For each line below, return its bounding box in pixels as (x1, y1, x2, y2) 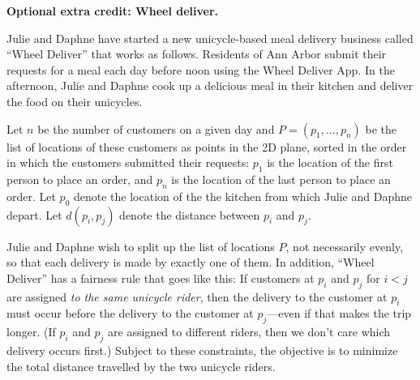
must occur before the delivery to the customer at (6, 305, 254, 322)
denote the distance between (119, 206, 260, 223)
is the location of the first (267, 154, 393, 171)
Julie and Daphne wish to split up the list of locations (6, 237, 275, 254)
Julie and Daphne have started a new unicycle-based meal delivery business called (6, 29, 414, 46)
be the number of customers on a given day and (37, 120, 275, 137)
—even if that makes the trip (267, 305, 412, 322)
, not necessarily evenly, (285, 237, 404, 254)
